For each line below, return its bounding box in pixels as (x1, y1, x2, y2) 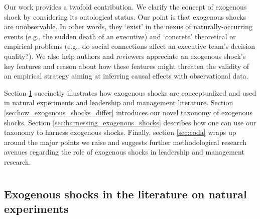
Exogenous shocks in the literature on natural (4, 186, 247, 201)
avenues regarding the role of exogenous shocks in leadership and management (4, 147, 244, 157)
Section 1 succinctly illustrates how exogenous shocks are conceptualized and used (4, 87, 256, 98)
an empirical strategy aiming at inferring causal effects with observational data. (4, 70, 248, 81)
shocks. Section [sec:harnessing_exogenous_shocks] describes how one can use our (4, 117, 256, 127)
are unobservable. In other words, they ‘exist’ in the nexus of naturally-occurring (4, 21, 252, 32)
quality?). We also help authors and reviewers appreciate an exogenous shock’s (4, 50, 246, 61)
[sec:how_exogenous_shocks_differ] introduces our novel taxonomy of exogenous (4, 107, 252, 117)
